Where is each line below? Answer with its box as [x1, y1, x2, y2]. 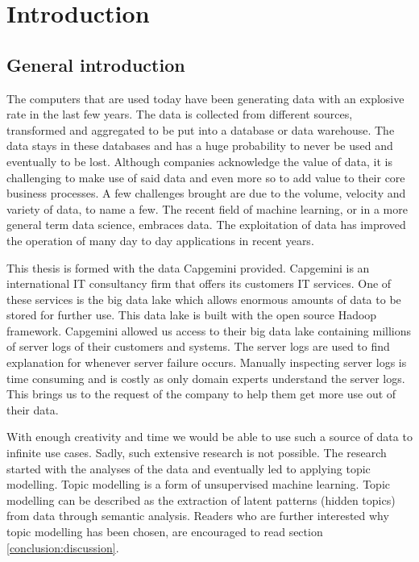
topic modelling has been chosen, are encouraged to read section [6, 523, 323, 540]
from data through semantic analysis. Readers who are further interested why [6, 507, 389, 524]
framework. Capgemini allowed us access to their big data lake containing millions [6, 322, 412, 339]
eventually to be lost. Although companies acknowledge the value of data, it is [6, 152, 392, 169]
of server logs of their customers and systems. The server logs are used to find [6, 338, 390, 355]
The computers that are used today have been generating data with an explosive [6, 90, 404, 106]
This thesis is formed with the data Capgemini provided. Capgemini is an [6, 259, 370, 276]
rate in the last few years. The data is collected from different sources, [6, 106, 353, 123]
